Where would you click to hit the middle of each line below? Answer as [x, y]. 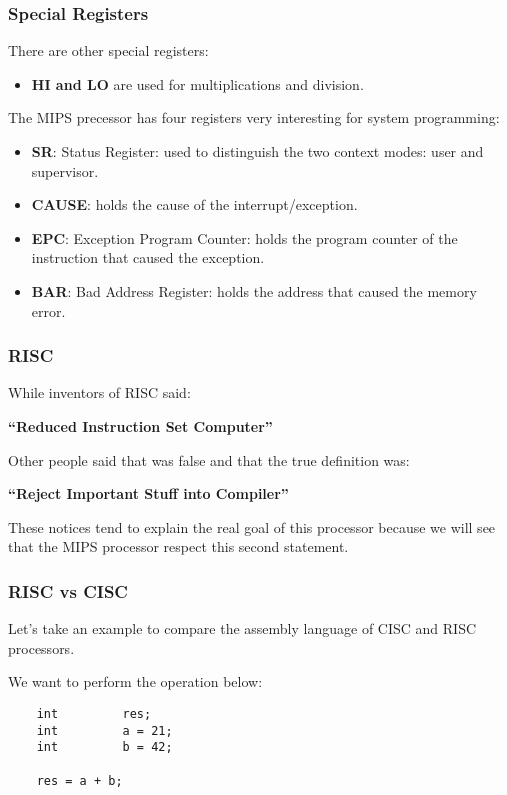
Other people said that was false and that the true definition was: [209, 459]
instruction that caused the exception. [148, 257]
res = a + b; [79, 780]
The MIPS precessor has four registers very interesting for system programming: [254, 117]
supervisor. [65, 170]
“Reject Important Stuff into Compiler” [148, 493]
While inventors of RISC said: [99, 392]
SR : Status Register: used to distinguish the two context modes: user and [257, 151]
